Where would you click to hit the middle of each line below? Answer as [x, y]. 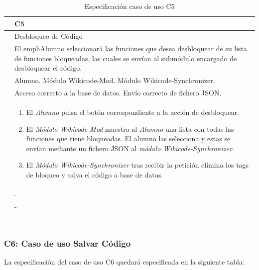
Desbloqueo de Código [49, 36]
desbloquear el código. [48, 68]
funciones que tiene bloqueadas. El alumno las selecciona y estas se [128, 138]
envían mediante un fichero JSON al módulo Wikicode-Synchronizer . [130, 148]
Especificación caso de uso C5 [129, 6]
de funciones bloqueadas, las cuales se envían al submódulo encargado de [126, 58]
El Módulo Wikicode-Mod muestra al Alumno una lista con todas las [130, 129]
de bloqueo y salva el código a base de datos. [95, 174]
